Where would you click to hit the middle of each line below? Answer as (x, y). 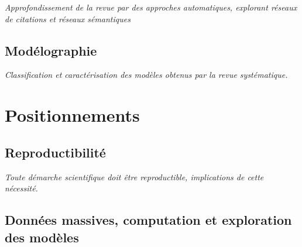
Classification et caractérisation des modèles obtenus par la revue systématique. (146, 75)
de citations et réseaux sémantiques (68, 18)
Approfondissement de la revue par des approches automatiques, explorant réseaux (151, 7)
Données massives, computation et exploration (148, 220)
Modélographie (51, 50)
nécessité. (21, 188)
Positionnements (72, 115)
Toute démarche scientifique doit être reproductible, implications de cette (134, 176)
